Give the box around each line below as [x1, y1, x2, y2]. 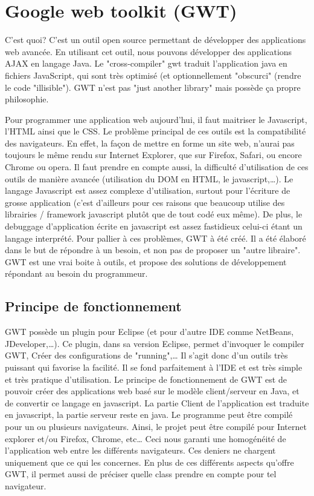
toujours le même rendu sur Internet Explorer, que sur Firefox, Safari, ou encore [5, 148, 302, 161]
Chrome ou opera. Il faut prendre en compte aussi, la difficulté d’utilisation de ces [5, 160, 309, 173]
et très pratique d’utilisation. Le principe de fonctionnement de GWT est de [5, 372, 287, 385]
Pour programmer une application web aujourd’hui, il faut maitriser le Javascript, [5, 113, 307, 125]
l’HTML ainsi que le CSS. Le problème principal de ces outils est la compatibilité [5, 125, 306, 137]
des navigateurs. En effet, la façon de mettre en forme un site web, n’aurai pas [5, 136, 295, 149]
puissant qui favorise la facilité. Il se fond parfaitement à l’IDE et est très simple [5, 360, 303, 373]
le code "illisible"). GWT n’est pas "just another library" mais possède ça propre [5, 81, 301, 93]
